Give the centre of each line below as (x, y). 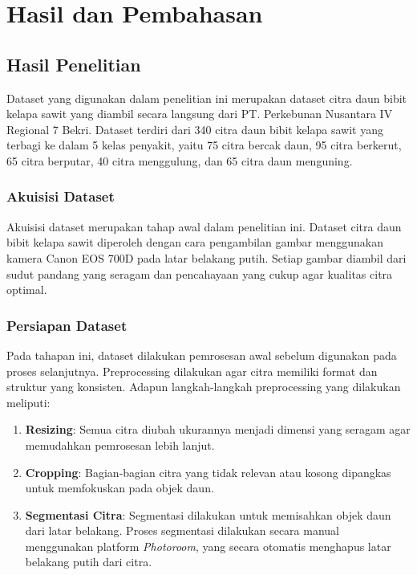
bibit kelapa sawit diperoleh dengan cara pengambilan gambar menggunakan (195, 242)
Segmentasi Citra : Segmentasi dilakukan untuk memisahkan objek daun (208, 514)
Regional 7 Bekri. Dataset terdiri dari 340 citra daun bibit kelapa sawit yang (195, 129)
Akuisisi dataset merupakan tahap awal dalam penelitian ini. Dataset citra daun (204, 226)
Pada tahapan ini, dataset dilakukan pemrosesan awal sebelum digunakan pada (202, 355)
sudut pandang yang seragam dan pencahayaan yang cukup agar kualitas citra (200, 273)
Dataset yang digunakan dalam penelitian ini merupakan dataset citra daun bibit (207, 98)
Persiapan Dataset (67, 325)
